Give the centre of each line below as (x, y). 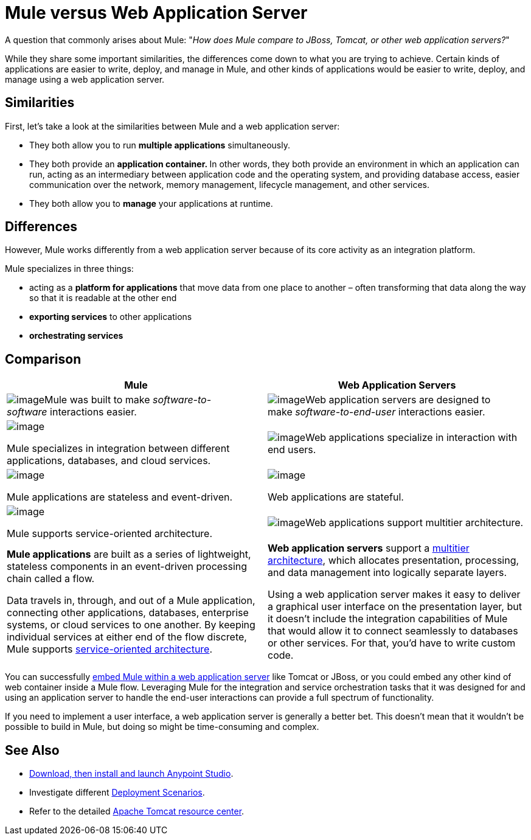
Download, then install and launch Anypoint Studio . (131, 774)
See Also (32, 750)
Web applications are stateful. (336, 497)
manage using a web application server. (85, 79)
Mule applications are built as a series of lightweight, (129, 554)
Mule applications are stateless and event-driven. (120, 497)
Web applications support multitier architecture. (415, 523)
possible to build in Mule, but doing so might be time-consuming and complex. (162, 727)
